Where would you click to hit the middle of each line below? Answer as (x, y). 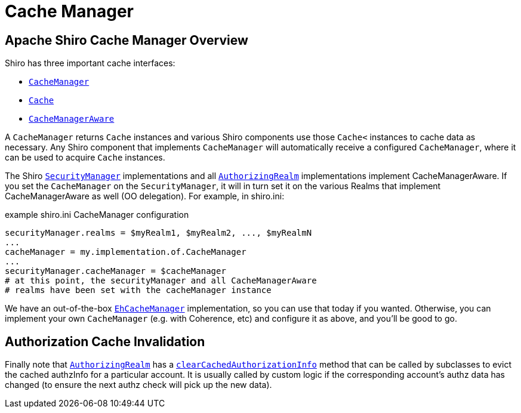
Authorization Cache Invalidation (105, 341)
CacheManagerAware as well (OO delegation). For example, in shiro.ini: (145, 196)
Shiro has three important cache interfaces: (90, 63)
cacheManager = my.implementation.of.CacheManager (126, 252)
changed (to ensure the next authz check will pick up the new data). (138, 385)
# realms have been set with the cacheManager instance (138, 290)
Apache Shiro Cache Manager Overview (127, 40)
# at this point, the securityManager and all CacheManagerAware (161, 281)
